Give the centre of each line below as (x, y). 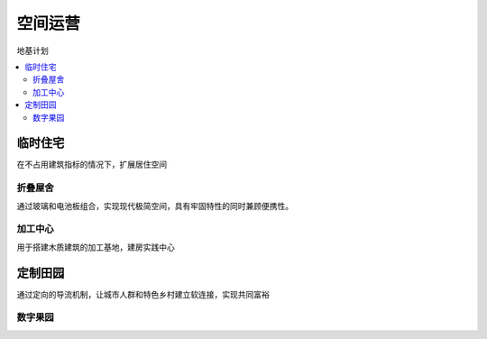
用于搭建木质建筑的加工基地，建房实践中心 (96, 247)
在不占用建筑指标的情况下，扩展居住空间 (92, 165)
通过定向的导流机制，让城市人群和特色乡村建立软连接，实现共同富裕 (143, 294)
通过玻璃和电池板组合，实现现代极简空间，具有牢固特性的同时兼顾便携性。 (155, 206)
